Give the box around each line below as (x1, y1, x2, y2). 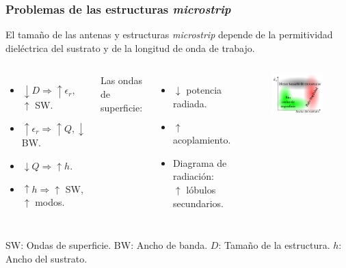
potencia (186, 83, 222, 97)
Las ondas (100, 73, 142, 88)
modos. (35, 195, 65, 209)
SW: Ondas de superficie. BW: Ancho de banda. (5, 238, 208, 252)
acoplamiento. (172, 133, 231, 147)
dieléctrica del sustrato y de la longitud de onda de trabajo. (5, 40, 255, 55)
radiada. (172, 96, 207, 110)
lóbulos (186, 182, 216, 196)
